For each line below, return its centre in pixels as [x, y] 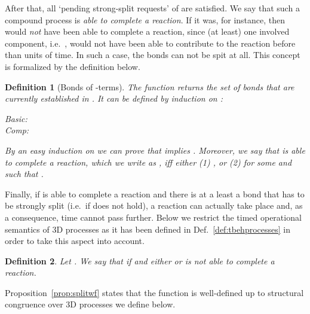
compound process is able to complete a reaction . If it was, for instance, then [145, 19]
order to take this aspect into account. [75, 241]
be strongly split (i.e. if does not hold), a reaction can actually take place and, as [154, 205]
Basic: [16, 118]
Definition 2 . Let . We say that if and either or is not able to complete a [140, 260]
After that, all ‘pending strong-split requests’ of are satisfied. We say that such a [152, 8]
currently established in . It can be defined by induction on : [114, 98]
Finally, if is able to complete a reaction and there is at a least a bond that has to [155, 193]
